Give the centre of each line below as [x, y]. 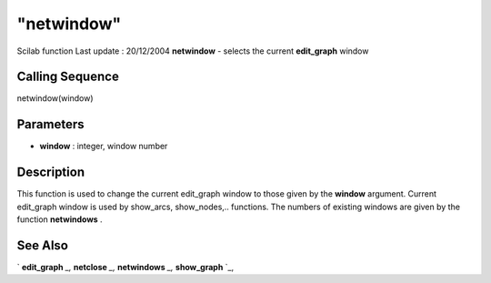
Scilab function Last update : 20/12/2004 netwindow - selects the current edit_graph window [193, 51]
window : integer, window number [104, 147]
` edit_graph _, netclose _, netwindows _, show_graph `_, [125, 267]
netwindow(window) [55, 98]
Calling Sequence [68, 77]
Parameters [50, 124]
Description [51, 172]
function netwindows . [60, 219]
